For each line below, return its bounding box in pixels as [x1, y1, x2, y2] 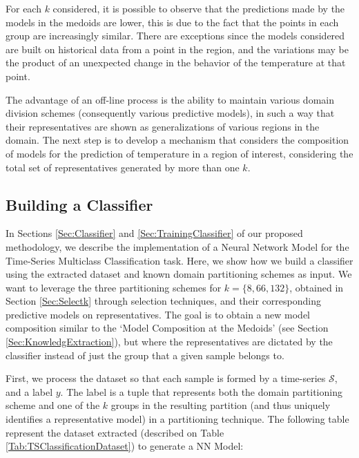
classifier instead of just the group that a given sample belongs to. [6, 347, 284, 362]
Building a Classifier [6, 193, 153, 215]
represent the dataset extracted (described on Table [6, 425, 224, 439]
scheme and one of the [6, 398, 100, 412]
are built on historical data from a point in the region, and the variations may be [6, 41, 349, 56]
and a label [6, 384, 53, 399]
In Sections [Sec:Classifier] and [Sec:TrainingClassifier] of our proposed [6, 226, 303, 240]
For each [6, 1, 41, 15]
